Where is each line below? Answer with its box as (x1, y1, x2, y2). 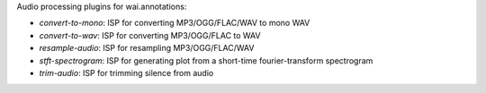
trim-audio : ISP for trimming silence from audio (39, 67, 214, 78)
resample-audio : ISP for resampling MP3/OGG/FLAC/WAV (39, 43, 255, 54)
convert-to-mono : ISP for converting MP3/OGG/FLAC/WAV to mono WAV (39, 18, 310, 29)
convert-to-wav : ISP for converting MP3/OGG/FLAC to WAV (39, 30, 261, 40)
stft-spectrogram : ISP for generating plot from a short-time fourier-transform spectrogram (39, 55, 373, 66)
